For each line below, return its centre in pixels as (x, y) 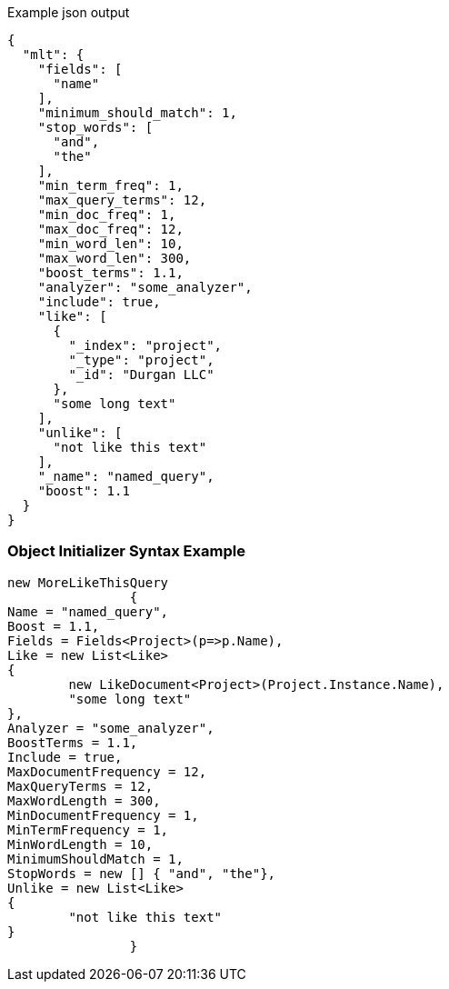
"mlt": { (53, 55)
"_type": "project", (141, 360)
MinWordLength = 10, (80, 844)
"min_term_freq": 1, (110, 185)
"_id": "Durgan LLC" (141, 375)
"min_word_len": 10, (110, 244)
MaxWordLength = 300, (84, 800)
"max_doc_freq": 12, (110, 229)
